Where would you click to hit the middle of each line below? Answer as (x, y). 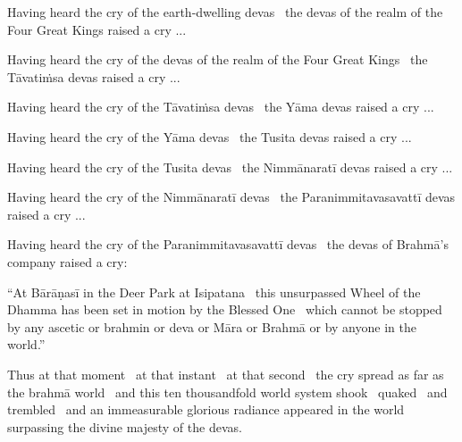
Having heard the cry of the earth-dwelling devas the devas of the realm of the (225, 12)
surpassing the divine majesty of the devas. (125, 426)
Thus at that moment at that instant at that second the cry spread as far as (226, 374)
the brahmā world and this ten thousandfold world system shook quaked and (227, 392)
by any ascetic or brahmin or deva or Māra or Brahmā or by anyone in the (212, 326)
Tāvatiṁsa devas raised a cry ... (94, 76)
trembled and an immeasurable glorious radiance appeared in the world (206, 409)
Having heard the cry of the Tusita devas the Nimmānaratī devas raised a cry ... (230, 167)
